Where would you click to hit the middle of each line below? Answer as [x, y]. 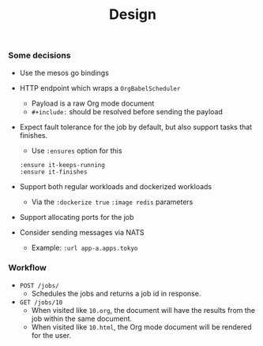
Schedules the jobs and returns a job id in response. [116, 293]
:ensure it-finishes [53, 172]
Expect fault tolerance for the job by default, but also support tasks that [136, 127]
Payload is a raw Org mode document [93, 103]
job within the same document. [82, 318]
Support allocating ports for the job [77, 217]
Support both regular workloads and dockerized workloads [115, 186]
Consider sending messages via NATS [82, 232]
